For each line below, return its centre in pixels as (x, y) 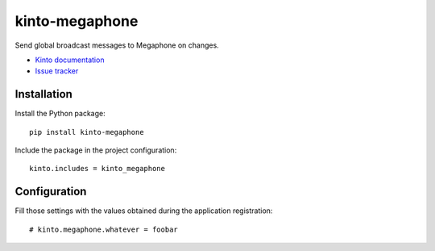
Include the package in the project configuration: (96, 150)
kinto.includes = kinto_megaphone (97, 169)
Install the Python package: (60, 114)
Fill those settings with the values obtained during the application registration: (144, 211)
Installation (43, 94)
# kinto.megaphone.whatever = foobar (104, 229)
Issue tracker (57, 71)
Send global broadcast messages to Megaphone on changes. (117, 45)
